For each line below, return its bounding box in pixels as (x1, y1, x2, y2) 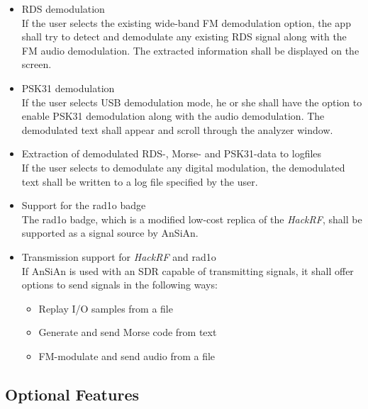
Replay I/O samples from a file (38, 301, 173, 315)
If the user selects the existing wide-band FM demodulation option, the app (21, 15, 351, 30)
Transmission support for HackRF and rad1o (21, 249, 216, 264)
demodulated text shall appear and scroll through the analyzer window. (21, 122, 333, 137)
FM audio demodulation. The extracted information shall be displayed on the (21, 43, 359, 57)
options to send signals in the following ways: (21, 277, 218, 292)
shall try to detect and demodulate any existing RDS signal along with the (21, 29, 347, 44)
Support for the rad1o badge (21, 198, 146, 213)
